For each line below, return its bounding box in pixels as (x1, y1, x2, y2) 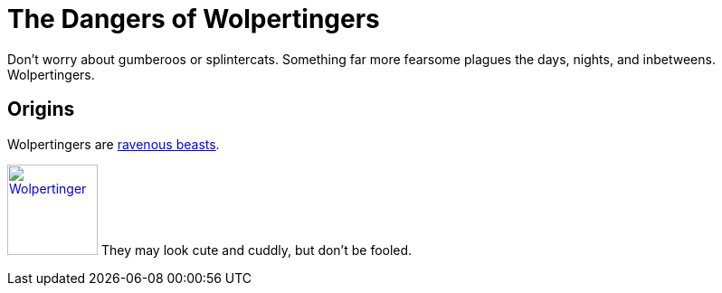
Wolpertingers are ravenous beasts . (7, 136, 220, 152)
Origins (7, 98, 75, 121)
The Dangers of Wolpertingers (7, 4, 380, 34)
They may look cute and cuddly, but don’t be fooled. (100, 241, 413, 258)
